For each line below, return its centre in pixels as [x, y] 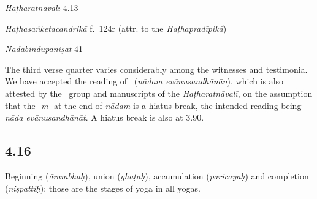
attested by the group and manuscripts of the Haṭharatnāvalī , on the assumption [159, 93]
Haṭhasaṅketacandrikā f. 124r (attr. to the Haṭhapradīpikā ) [116, 28]
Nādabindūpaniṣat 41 [44, 49]
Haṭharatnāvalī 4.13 [42, 7]
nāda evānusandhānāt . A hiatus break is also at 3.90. [105, 117]
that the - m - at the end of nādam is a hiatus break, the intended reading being [153, 105]
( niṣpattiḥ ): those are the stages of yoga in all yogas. [103, 188]
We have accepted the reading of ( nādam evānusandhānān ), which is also [144, 81]
